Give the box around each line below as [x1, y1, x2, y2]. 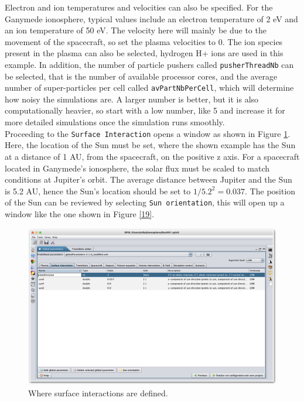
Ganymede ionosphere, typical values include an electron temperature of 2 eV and [5, 12, 298, 25]
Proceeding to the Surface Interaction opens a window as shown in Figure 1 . [5, 127, 291, 139]
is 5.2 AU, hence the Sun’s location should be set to [5, 184, 191, 197]
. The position [245, 184, 296, 197]
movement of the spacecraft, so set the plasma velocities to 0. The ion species [5, 35, 283, 47]
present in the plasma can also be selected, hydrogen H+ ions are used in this [5, 47, 283, 59]
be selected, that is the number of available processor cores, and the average [5, 70, 278, 82]
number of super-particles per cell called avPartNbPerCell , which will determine [5, 81, 294, 94]
